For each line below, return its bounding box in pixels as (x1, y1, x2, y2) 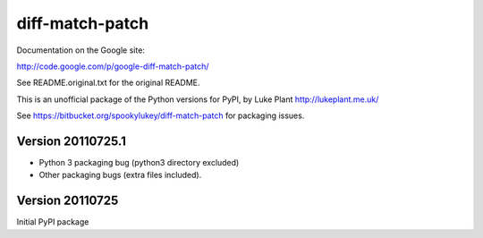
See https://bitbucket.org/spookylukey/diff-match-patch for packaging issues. (16, 110, 305, 121)
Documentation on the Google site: (16, 45, 145, 55)
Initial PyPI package (16, 217, 89, 227)
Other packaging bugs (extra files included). (38, 170, 202, 181)
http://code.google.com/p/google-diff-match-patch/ (16, 61, 209, 72)
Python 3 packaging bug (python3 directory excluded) (38, 157, 240, 168)
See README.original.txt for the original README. (16, 77, 200, 89)
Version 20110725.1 (16, 133, 127, 149)
